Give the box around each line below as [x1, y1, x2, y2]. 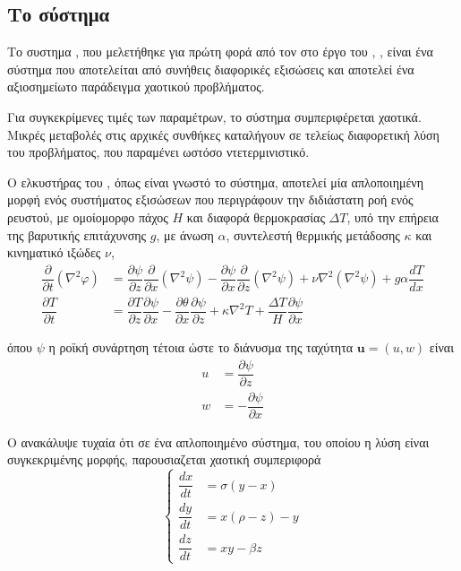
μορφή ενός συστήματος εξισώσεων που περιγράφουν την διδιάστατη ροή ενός [7, 190, 414, 209]
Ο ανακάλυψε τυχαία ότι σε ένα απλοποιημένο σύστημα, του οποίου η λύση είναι [7, 432, 430, 451]
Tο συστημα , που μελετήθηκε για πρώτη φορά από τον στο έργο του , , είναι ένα [7, 42, 433, 61]
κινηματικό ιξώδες [7, 243, 101, 262]
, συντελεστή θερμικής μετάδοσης [226, 225, 400, 244]
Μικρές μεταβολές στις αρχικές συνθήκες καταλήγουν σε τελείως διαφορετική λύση [7, 125, 440, 143]
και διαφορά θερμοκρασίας [186, 207, 325, 226]
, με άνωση [156, 225, 214, 244]
